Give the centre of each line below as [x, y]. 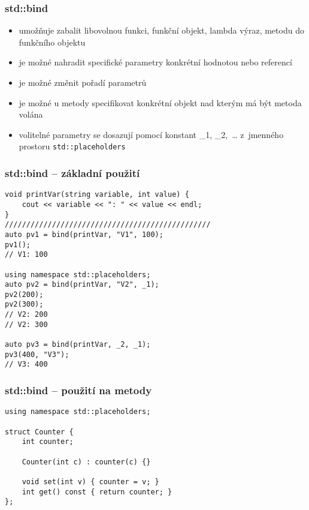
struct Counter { [39, 432]
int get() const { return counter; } [97, 492]
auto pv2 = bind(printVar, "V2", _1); [82, 285]
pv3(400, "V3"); [37, 354]
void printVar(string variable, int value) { [97, 195]
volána [31, 114]
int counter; [48, 442]
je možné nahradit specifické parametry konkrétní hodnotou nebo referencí [155, 62]
